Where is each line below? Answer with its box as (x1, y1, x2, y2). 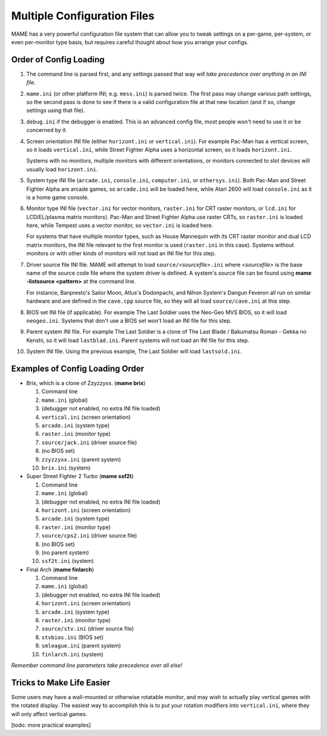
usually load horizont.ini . (26, 165, 98, 172)
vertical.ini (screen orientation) (41, 413, 131, 421)
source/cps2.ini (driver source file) (41, 532, 137, 539)
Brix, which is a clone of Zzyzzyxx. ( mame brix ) (26, 379, 146, 387)
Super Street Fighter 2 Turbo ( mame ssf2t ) (26, 473, 134, 480)
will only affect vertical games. (11, 710, 88, 717)
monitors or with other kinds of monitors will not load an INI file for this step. (26, 250, 216, 257)
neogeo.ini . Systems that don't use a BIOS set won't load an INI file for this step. (26, 317, 232, 324)
